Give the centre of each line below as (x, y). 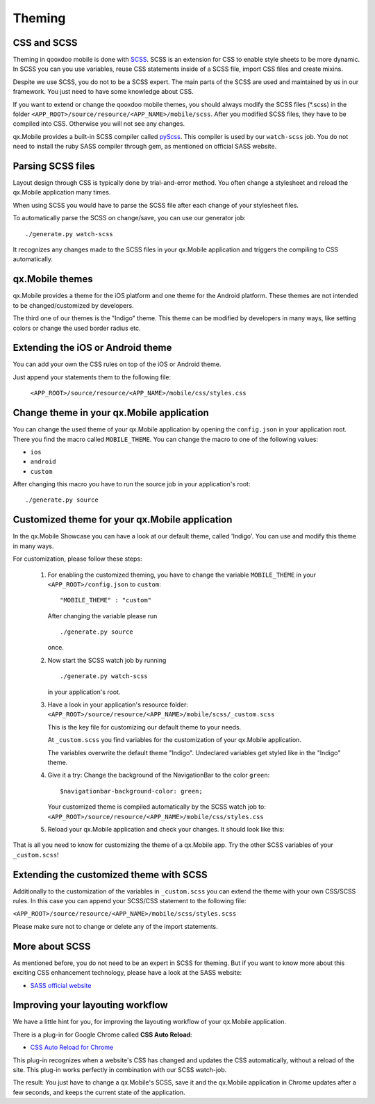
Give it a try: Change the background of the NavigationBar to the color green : (159, 775)
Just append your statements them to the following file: (92, 377)
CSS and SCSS (45, 43)
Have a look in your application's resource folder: (118, 705)
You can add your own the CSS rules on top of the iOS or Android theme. (117, 364)
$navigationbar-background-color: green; (131, 791)
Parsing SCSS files (54, 166)
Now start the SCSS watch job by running (107, 660)
